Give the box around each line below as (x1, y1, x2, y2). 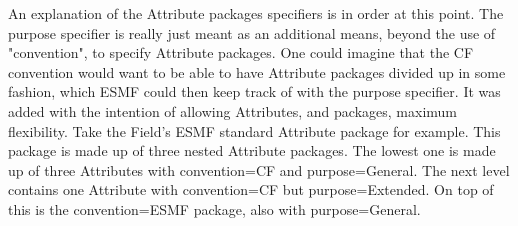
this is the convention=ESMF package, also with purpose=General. (8, 198, 421, 219)
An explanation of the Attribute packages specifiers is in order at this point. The (8, 3, 504, 23)
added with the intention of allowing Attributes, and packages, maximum (8, 100, 457, 121)
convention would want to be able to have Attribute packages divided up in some (8, 61, 506, 82)
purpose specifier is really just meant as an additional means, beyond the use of (8, 22, 496, 43)
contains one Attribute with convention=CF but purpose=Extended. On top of (8, 179, 494, 200)
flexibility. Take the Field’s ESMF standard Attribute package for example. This (8, 120, 501, 141)
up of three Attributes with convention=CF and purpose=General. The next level (8, 159, 510, 180)
